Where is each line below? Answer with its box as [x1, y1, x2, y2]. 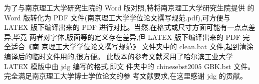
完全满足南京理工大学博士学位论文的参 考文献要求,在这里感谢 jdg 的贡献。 [4, 71, 247, 81]
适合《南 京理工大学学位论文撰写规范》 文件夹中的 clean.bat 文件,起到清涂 [11, 41, 253, 52]
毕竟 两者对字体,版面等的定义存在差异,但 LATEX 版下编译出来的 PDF [13, 31, 240, 42]
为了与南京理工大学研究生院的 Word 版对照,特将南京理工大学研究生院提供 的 [4, 2, 254, 12]
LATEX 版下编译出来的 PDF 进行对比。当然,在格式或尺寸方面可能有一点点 [4, 22, 248, 32]
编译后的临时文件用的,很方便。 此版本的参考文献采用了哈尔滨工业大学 [4, 51, 233, 61]
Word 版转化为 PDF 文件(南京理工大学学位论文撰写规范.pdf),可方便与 [4, 12, 230, 22]
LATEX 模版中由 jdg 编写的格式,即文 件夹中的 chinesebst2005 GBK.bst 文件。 [4, 61, 255, 71]
